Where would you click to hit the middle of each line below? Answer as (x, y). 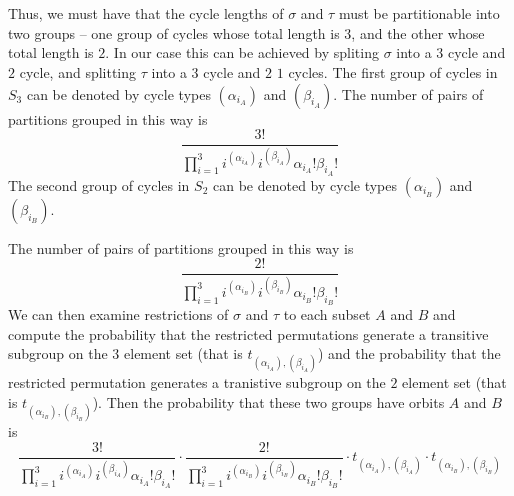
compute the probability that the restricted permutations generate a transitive (248, 333)
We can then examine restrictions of (118, 313)
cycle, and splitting (78, 71)
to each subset (327, 313)
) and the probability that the (409, 353)
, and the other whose (418, 32)
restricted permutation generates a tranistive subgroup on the (197, 382)
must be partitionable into (419, 13)
